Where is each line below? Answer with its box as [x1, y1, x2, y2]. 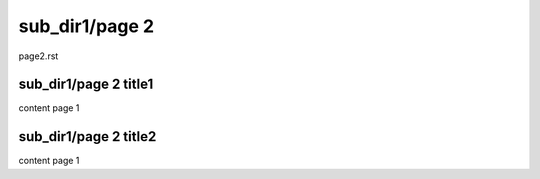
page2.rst [18, 50, 59, 62]
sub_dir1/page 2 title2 [18, 128, 157, 145]
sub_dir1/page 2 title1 [18, 76, 154, 93]
